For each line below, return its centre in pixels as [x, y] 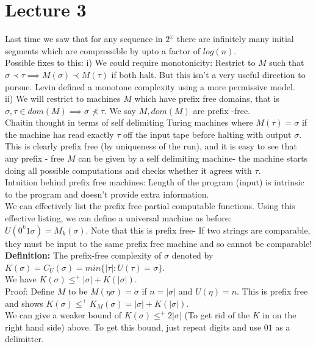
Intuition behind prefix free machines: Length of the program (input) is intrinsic [155, 182]
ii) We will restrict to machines [63, 98]
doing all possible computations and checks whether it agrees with [128, 170]
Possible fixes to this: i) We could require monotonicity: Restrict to [130, 63]
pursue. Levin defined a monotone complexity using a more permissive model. [150, 86]
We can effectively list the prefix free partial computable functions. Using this [150, 206]
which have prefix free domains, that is [207, 98]
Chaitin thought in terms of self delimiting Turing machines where [129, 122]
